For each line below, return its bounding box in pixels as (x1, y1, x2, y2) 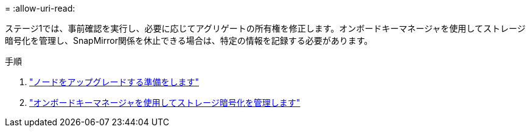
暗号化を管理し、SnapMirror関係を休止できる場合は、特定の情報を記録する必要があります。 (5, 35, 373, 46)
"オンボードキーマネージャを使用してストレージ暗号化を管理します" (29, 97, 301, 108)
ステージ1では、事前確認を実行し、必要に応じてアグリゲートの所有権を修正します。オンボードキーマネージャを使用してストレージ (5, 23, 526, 33)
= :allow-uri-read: (5, 3, 75, 13)
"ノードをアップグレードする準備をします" (29, 77, 200, 87)
